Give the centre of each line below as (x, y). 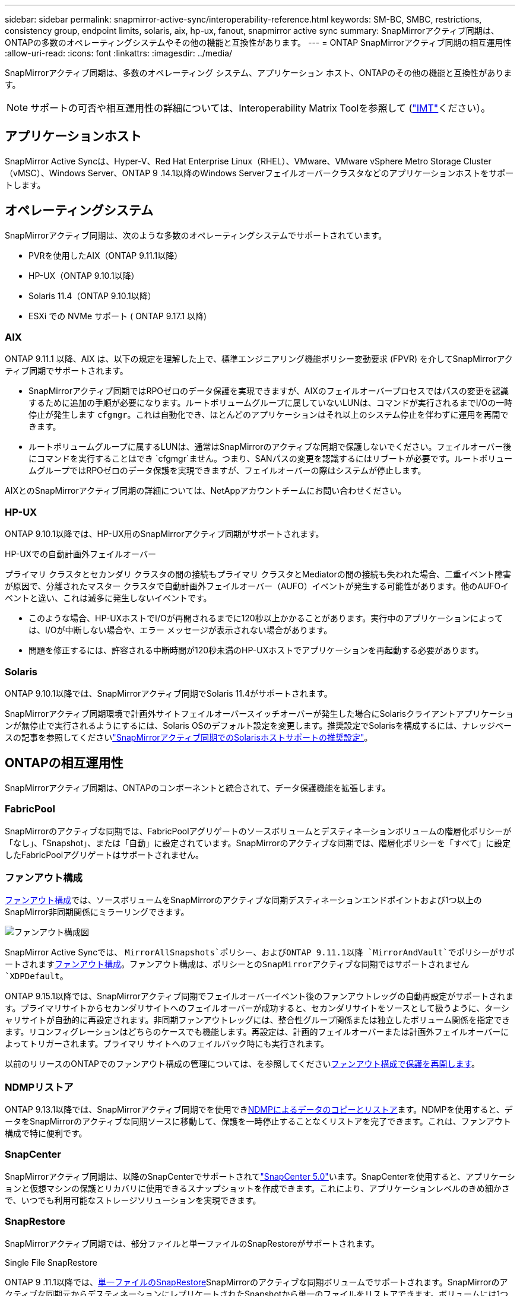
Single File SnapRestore (51, 1262)
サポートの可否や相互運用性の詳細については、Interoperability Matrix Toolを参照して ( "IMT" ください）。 (261, 108)
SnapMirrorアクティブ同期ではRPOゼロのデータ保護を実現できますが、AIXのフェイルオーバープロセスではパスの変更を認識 (269, 391)
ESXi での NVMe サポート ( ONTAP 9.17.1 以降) (118, 316)
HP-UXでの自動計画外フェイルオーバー (80, 554)
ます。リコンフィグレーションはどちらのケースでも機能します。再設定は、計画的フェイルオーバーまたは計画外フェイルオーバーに (257, 1032)
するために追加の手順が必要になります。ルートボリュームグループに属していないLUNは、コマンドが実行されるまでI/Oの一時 (271, 403)
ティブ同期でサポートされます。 (66, 371)
